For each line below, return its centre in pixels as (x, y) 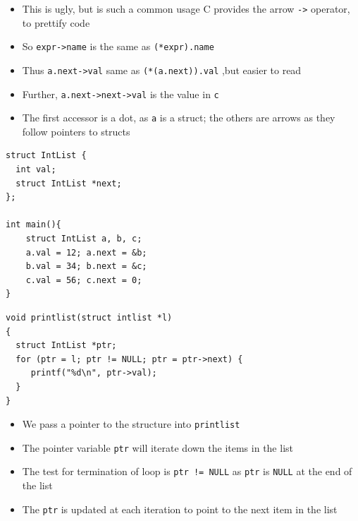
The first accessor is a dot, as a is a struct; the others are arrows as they (179, 118)
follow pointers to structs (76, 131)
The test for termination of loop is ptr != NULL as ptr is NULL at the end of (187, 471)
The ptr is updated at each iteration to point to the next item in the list (180, 509)
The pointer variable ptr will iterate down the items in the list (158, 447)
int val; (36, 170)
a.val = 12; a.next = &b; (86, 252)
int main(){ (33, 225)
